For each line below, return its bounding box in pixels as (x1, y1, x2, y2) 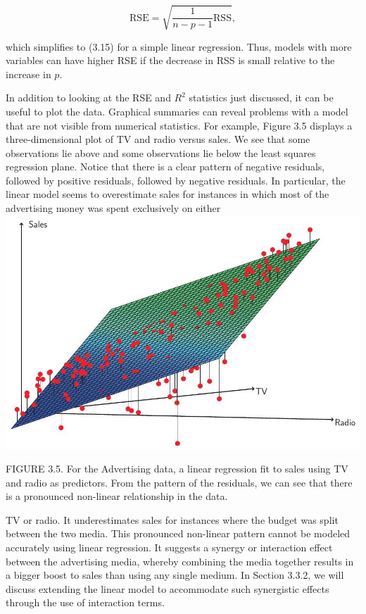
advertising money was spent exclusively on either (6, 201, 221, 215)
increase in (6, 66, 51, 81)
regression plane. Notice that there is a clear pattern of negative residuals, (6, 159, 325, 174)
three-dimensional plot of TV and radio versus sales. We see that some (6, 132, 310, 146)
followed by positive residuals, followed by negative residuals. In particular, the (6, 173, 346, 187)
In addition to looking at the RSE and (6, 90, 171, 105)
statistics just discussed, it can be (189, 90, 334, 105)
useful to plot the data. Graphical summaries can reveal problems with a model (6, 104, 348, 118)
